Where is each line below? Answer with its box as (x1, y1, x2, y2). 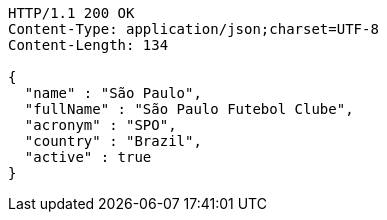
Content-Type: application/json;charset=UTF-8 (8, 21, 379, 37)
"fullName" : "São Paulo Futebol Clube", (24, 101, 354, 117)
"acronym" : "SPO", (24, 117, 177, 133)
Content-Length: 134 (8, 37, 169, 53)
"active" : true (24, 149, 152, 165)
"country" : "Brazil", (24, 133, 202, 149)
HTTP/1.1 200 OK (8, 5, 135, 21)
